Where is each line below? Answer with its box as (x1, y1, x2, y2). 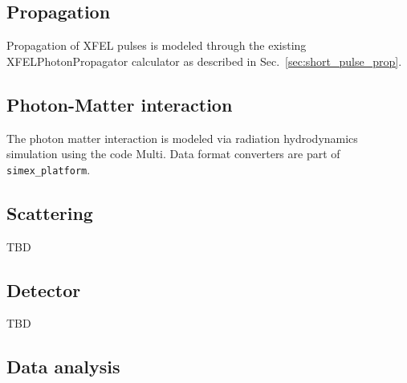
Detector (6, 277, 81, 302)
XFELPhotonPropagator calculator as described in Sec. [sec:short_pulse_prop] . (6, 52, 402, 69)
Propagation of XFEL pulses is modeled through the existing (6, 37, 307, 54)
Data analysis (6, 354, 120, 379)
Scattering (6, 200, 93, 225)
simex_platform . (6, 161, 91, 177)
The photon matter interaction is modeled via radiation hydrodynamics (6, 129, 358, 146)
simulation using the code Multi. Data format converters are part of (6, 145, 340, 162)
